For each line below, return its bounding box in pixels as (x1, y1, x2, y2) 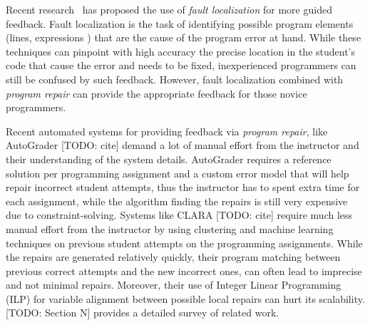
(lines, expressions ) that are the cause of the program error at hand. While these (6, 30, 361, 45)
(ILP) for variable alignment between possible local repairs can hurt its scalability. (6, 291, 365, 306)
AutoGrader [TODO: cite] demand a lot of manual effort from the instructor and (6, 138, 359, 153)
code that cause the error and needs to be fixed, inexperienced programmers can (6, 58, 356, 73)
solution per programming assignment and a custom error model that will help (6, 165, 349, 180)
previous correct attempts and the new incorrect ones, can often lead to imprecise (6, 263, 362, 278)
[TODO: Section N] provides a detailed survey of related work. (6, 305, 279, 320)
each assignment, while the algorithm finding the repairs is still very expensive (6, 193, 348, 208)
